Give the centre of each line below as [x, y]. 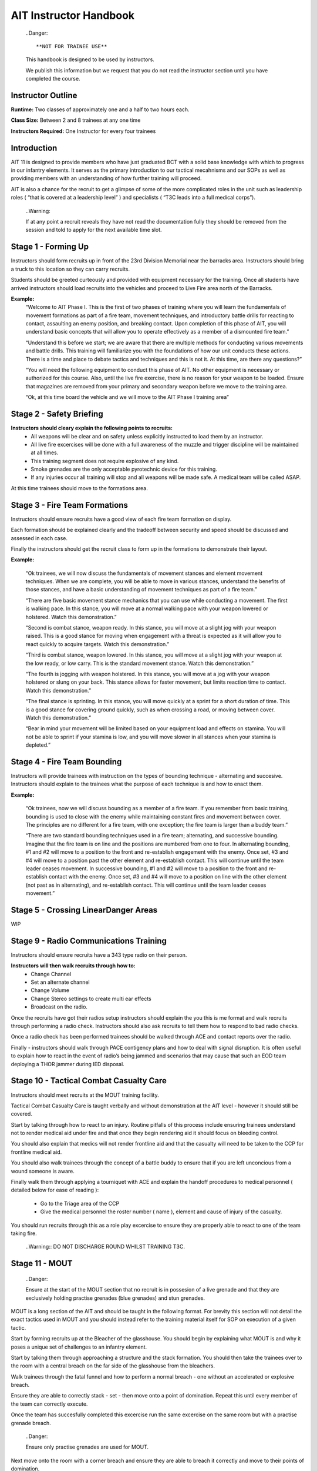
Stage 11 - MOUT [42, 1264]
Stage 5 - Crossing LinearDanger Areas [84, 910]
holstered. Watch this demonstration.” [71, 617]
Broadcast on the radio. [59, 1007]
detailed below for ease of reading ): [55, 1190]
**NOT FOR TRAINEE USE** [72, 46]
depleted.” [38, 745]
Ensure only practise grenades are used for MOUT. [87, 1447]
